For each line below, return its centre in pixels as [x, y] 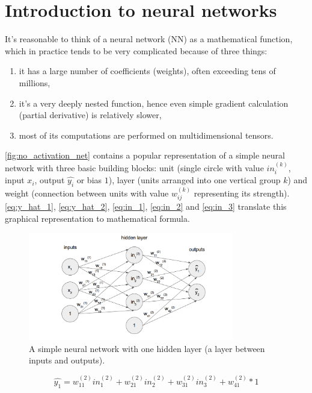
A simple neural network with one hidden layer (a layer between [147, 348]
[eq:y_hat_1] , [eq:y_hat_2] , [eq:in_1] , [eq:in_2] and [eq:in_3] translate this [146, 206]
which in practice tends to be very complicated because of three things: [136, 50]
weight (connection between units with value [87, 193]
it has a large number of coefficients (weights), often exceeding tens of [147, 71]
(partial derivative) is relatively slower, [90, 115]
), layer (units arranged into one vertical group [194, 180]
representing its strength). [242, 193]
